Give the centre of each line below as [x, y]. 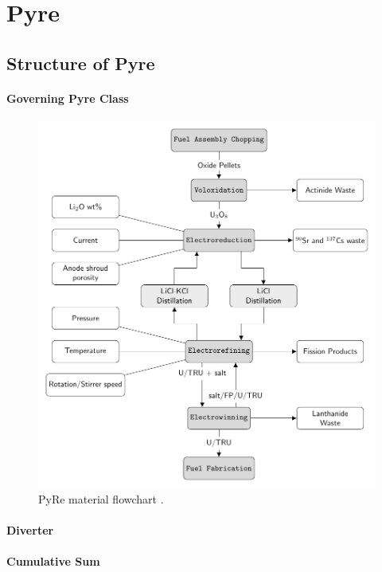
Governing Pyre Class [68, 98]
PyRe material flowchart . [101, 498]
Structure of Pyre [81, 63]
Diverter [30, 530]
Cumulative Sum [53, 561]
